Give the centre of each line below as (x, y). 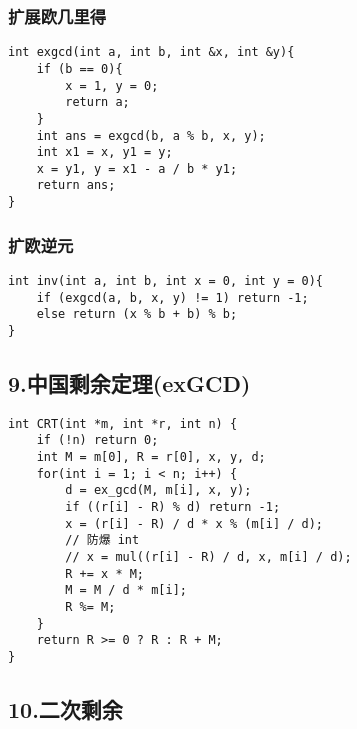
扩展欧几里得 (57, 15)
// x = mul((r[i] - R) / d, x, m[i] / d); (208, 557)
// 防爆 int (102, 540)
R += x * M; (105, 573)
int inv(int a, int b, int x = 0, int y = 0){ (165, 281)
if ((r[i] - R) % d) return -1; (173, 507)
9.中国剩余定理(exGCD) (129, 383)
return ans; (76, 185)
